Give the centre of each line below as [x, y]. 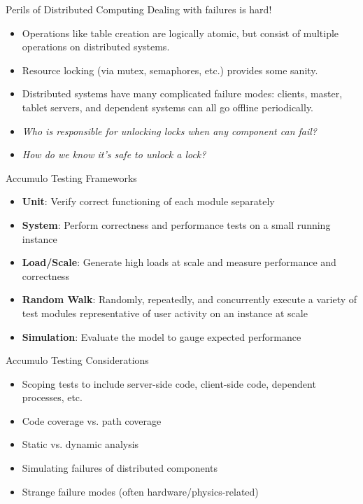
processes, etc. [52, 397]
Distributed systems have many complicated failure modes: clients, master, [182, 93]
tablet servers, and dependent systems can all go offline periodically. [168, 107]
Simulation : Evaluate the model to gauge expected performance [162, 336]
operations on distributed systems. [96, 47]
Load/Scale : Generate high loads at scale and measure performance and [179, 262]
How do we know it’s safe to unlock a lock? [114, 154]
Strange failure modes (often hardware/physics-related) [140, 491]
